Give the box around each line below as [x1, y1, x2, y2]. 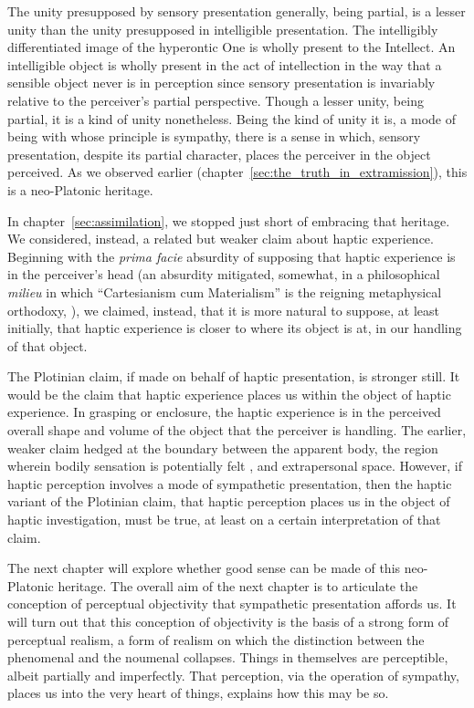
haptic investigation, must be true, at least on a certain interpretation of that [7, 510, 441, 529]
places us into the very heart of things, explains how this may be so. [7, 683, 389, 703]
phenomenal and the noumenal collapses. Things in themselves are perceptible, [7, 648, 448, 667]
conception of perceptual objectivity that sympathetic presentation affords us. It [7, 594, 457, 613]
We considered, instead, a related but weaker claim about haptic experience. [7, 229, 434, 248]
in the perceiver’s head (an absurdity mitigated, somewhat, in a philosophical [7, 265, 440, 284]
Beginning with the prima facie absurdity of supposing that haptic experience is [7, 246, 456, 265]
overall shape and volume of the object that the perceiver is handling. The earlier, [7, 421, 467, 440]
